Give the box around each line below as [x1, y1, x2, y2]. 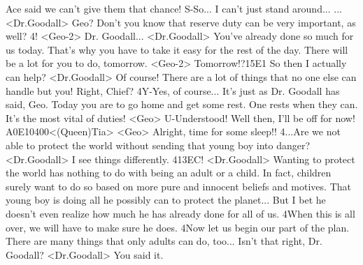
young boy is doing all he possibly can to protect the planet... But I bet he [6, 192, 326, 207]
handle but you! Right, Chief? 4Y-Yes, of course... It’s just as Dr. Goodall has [6, 83, 340, 98]
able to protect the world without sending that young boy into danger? [6, 137, 311, 152]
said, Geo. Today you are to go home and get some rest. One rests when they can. [6, 97, 358, 112]
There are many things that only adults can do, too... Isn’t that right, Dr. [6, 234, 322, 248]
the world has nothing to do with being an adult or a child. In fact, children [6, 165, 332, 180]
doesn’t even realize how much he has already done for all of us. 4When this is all [6, 206, 355, 220]
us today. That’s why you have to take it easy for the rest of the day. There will [6, 42, 348, 56]
